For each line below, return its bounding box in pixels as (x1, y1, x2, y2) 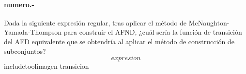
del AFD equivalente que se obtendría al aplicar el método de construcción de (4, 36, 234, 46)
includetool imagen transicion (4, 61, 89, 71)
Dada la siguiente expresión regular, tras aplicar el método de (4, 17, 187, 27)
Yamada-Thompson (4, 27, 62, 37)
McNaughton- (188, 17, 230, 27)
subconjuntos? (4, 46, 46, 56)
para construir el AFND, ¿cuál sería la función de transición (63, 27, 242, 37)
